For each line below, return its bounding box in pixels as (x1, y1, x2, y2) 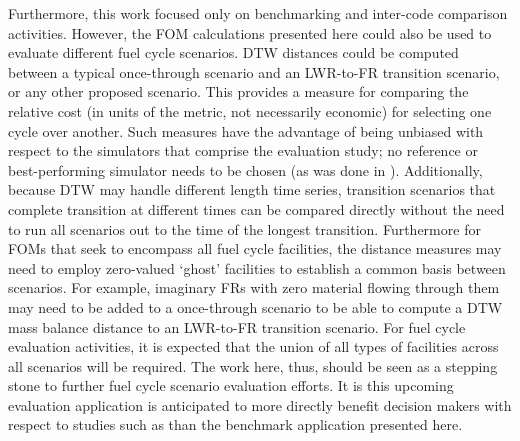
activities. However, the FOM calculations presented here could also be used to (8, 22, 492, 43)
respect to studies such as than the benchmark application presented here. (8, 414, 463, 435)
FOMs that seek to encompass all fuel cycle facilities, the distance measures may (8, 238, 502, 259)
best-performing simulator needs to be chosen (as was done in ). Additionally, (8, 159, 483, 180)
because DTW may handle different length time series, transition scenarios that (8, 179, 496, 200)
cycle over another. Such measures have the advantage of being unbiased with (8, 120, 484, 141)
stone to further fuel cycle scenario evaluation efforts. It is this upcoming (8, 375, 454, 396)
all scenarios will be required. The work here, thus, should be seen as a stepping (8, 355, 498, 376)
